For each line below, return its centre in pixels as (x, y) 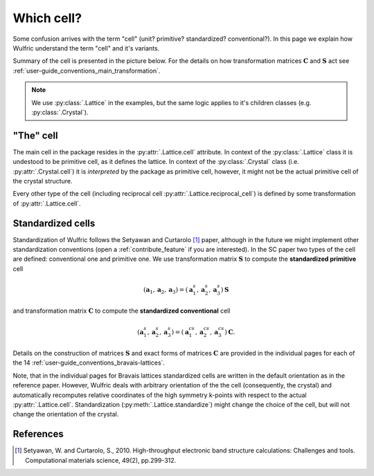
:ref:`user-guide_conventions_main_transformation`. (87, 71)
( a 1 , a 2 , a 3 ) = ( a (168, 291)
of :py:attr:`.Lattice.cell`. (47, 203)
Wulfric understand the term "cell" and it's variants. (86, 48)
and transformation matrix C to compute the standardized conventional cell (122, 311)
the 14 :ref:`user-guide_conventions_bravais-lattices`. (89, 363)
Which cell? (47, 18)
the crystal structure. (43, 181)
